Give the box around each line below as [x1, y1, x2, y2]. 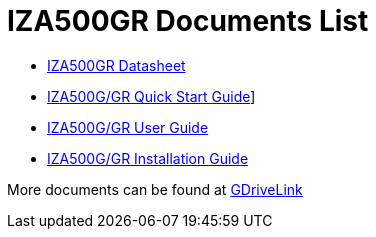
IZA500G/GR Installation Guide [47, 149, 249, 167]
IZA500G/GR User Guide [47, 118, 209, 136]
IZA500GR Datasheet [47, 56, 186, 74]
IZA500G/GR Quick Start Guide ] [47, 87, 256, 105]
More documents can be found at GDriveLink [7, 180, 303, 198]
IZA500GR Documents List [7, 4, 369, 38]
